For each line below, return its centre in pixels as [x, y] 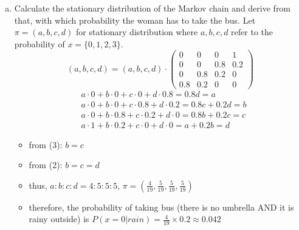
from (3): [46, 144]
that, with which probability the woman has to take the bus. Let [135, 20]
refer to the [252, 32]
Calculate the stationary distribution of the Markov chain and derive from [153, 8]
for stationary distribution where [137, 32]
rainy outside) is [59, 219]
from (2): [46, 165]
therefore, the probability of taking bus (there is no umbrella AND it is [161, 207]
